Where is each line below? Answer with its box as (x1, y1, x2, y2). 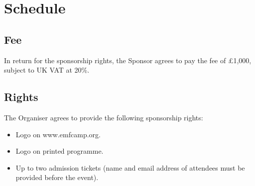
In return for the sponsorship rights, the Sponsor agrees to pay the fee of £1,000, (4, 55, 252, 65)
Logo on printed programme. (15, 146, 104, 156)
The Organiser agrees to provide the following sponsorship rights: (4, 112, 203, 122)
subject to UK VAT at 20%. (4, 65, 90, 75)
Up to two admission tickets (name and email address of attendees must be (15, 162, 245, 173)
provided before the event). (15, 172, 99, 183)
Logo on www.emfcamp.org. (15, 129, 101, 139)
